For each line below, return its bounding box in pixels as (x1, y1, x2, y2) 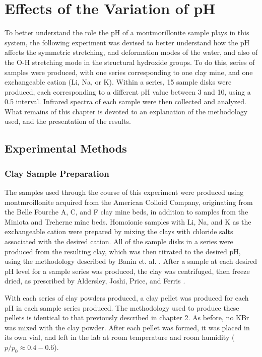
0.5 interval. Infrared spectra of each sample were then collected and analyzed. (5, 96, 246, 107)
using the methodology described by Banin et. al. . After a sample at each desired (5, 256, 257, 266)
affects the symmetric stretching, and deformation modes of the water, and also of (5, 47, 258, 57)
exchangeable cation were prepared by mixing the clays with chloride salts (5, 226, 233, 237)
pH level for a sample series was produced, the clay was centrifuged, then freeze (5, 265, 250, 276)
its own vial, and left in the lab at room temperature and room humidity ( (5, 332, 235, 342)
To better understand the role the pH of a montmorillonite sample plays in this (5, 27, 249, 38)
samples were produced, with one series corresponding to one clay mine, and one (5, 66, 253, 77)
